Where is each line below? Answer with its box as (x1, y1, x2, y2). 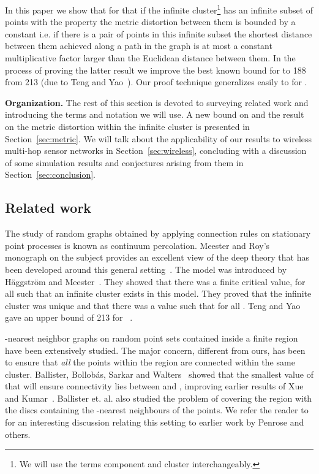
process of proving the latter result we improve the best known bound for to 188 (5, 63, 306, 76)
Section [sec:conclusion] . (5, 168, 96, 181)
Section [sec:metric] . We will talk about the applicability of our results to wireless (5, 132, 312, 145)
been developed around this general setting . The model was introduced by (5, 262, 287, 275)
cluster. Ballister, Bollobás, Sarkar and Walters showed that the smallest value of (5, 367, 313, 380)
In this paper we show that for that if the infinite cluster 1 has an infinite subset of (5, 2, 313, 16)
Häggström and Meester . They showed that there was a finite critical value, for (5, 275, 306, 288)
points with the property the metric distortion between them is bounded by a (5, 15, 296, 28)
